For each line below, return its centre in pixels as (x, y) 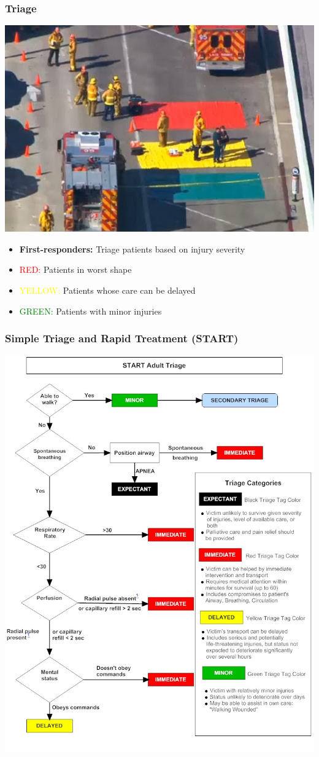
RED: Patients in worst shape (75, 269)
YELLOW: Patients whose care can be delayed (107, 290)
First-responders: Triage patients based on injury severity (132, 249)
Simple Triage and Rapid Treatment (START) (122, 338)
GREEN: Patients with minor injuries (90, 311)
